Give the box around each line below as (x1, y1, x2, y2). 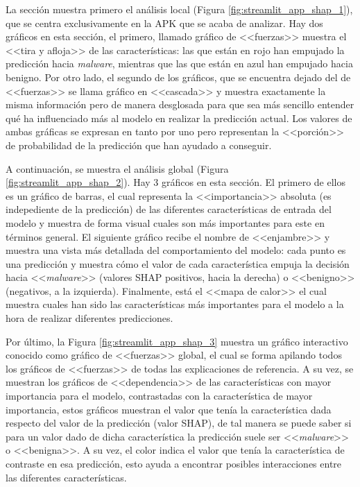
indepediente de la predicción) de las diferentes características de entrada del (6, 202, 332, 216)
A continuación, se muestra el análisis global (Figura (6, 161, 229, 176)
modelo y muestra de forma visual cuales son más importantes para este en (6, 215, 325, 230)
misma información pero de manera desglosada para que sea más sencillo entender (6, 97, 354, 112)
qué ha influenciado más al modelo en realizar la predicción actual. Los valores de (6, 110, 352, 125)
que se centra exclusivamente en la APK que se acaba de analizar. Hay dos (6, 15, 323, 30)
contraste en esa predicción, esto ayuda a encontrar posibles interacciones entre (6, 456, 342, 470)
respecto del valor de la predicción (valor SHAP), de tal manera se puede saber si (6, 416, 352, 430)
